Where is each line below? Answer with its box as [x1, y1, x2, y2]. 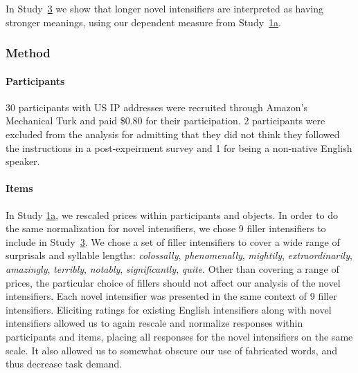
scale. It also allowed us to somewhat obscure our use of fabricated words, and [6, 343, 337, 357]
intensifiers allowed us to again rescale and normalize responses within [6, 316, 303, 330]
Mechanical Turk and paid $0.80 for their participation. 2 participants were [6, 113, 325, 128]
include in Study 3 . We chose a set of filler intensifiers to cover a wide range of [6, 234, 340, 249]
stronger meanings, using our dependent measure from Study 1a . [6, 15, 281, 29]
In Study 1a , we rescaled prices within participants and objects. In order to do [6, 207, 339, 222]
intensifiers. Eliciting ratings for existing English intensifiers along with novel [6, 302, 332, 316]
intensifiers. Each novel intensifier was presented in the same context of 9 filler [6, 289, 337, 303]
